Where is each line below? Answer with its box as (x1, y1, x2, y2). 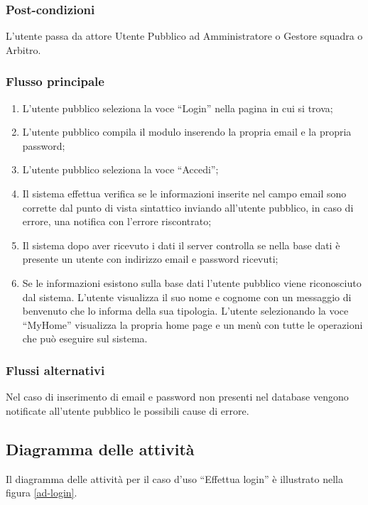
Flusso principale (6, 72, 104, 90)
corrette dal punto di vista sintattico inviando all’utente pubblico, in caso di (22, 200, 354, 215)
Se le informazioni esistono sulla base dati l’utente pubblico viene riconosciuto (22, 275, 362, 290)
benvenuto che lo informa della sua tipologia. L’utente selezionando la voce (22, 303, 349, 318)
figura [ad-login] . (6, 485, 77, 500)
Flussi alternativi (6, 361, 105, 379)
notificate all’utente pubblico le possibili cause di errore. (6, 403, 249, 418)
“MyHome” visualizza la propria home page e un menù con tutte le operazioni (22, 317, 363, 332)
